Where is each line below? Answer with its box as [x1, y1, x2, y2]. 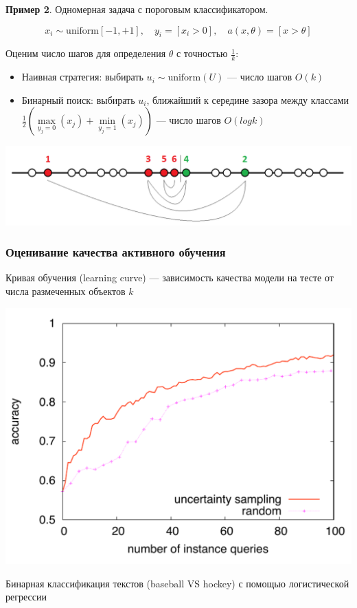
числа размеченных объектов [5, 283, 126, 298]
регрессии [5, 589, 47, 604]
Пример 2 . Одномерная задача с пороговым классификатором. [5, 2, 268, 16]
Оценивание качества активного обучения [5, 243, 226, 261]
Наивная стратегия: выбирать [21, 69, 143, 84]
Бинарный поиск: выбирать [21, 92, 135, 107]
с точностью [176, 46, 228, 61]
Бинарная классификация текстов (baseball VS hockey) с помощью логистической [5, 576, 349, 590]
